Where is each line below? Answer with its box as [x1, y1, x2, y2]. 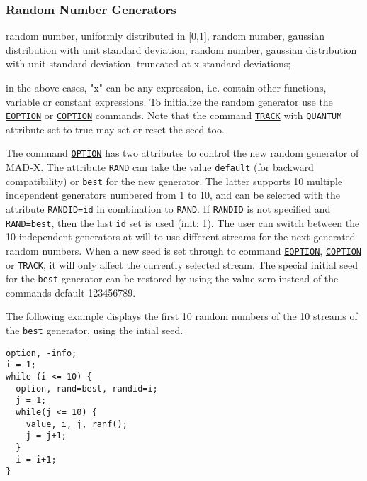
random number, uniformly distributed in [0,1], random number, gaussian [6, 28, 325, 43]
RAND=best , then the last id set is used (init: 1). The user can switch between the [6, 215, 360, 230]
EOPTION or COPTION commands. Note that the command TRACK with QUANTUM [6, 108, 342, 123]
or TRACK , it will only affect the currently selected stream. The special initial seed [6, 257, 358, 272]
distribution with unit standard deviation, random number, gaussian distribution [6, 42, 357, 57]
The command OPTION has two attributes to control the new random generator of [6, 145, 359, 160]
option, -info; [6, 348, 77, 358]
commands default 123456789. [6, 284, 136, 299]
